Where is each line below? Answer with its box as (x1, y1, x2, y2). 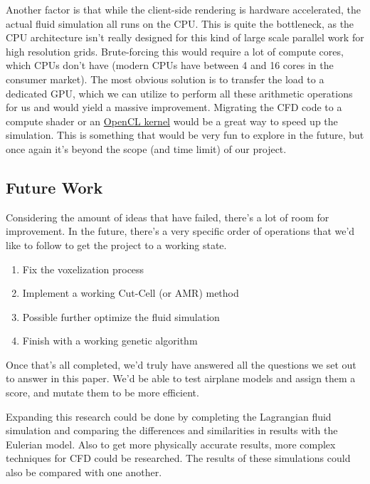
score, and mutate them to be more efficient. (6, 385, 199, 400)
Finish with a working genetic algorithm (22, 333, 198, 348)
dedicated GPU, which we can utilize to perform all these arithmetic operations (6, 85, 353, 100)
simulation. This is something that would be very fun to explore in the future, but (6, 127, 364, 142)
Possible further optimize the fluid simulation (22, 309, 220, 324)
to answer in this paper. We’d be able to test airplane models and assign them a (6, 371, 356, 386)
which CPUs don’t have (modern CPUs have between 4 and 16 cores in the (6, 58, 334, 73)
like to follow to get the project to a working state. (6, 237, 227, 252)
